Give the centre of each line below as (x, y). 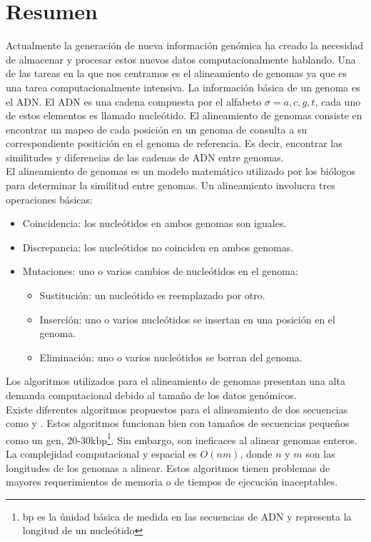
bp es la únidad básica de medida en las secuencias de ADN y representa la (187, 516)
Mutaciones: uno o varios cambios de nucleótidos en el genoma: (160, 271)
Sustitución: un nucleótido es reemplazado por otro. (152, 295)
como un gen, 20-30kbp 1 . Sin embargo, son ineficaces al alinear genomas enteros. (182, 438)
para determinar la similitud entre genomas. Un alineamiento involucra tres (171, 185)
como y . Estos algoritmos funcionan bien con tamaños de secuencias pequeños (178, 423)
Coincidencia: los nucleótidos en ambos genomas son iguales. (154, 223)
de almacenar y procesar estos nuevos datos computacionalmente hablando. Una (181, 59)
